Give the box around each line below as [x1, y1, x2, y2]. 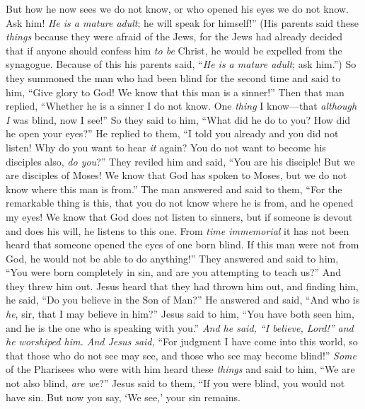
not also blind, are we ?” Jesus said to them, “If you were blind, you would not [6, 376, 345, 391]
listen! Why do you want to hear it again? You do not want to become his [6, 139, 326, 154]
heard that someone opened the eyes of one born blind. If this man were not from [6, 237, 359, 252]
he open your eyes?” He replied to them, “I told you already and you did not [6, 126, 339, 141]
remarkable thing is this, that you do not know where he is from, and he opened [6, 195, 354, 210]
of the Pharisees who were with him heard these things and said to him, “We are [6, 362, 355, 376]
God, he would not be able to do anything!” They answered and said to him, [6, 250, 339, 265]
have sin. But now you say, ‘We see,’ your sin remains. [6, 389, 241, 404]
